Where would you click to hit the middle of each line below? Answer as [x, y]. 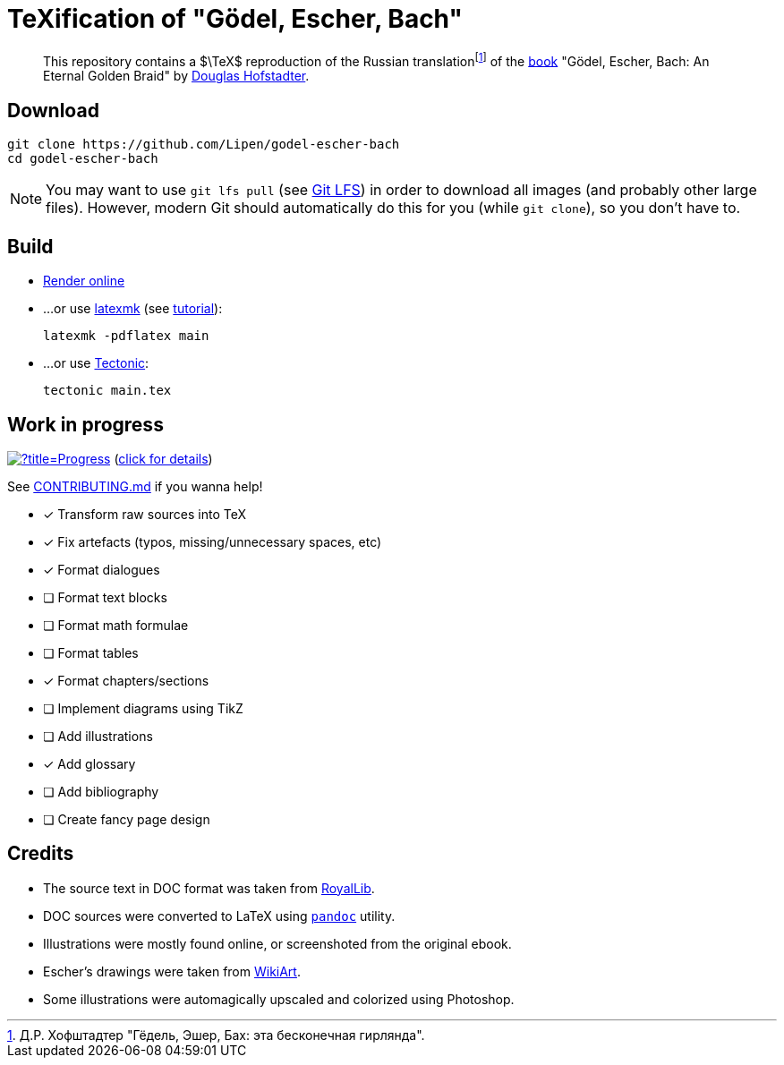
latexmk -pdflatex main [126, 336]
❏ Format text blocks [105, 597]
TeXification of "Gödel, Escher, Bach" [235, 19]
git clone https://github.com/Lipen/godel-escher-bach [204, 145]
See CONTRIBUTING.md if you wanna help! [135, 486]
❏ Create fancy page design [127, 819]
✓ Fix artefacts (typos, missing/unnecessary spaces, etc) [213, 541]
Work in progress [85, 424]
